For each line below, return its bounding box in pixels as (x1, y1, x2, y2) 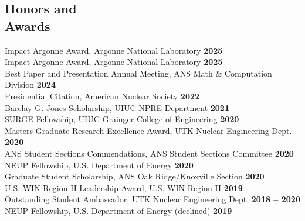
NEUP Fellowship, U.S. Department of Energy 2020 (5, 158, 194, 171)
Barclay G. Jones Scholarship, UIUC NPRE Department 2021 (5, 101, 229, 113)
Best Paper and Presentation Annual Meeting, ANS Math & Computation (5, 67, 272, 79)
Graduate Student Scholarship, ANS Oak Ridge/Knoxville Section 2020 (5, 170, 265, 182)
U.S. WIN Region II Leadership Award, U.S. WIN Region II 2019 (5, 181, 243, 194)
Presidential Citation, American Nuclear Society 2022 (5, 89, 200, 102)
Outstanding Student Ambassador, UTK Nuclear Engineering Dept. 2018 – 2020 (5, 193, 300, 205)
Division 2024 (5, 78, 56, 91)
